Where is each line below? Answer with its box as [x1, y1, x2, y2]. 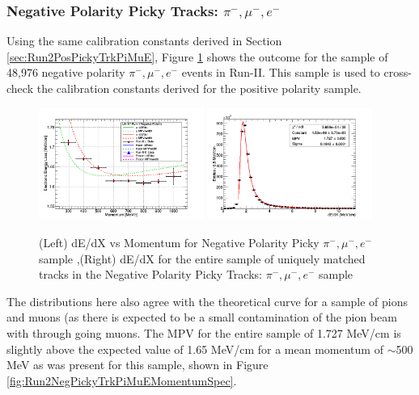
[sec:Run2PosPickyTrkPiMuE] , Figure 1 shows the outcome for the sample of [6, 48, 388, 65]
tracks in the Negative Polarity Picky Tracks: [39, 266, 262, 283]
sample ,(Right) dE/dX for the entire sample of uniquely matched [39, 250, 366, 267]
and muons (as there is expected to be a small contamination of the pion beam [6, 309, 397, 326]
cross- [383, 64, 412, 81]
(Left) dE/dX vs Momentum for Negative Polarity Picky [39, 233, 320, 250]
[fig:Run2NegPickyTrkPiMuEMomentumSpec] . [6, 372, 237, 389]
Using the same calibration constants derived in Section [6, 32, 282, 49]
